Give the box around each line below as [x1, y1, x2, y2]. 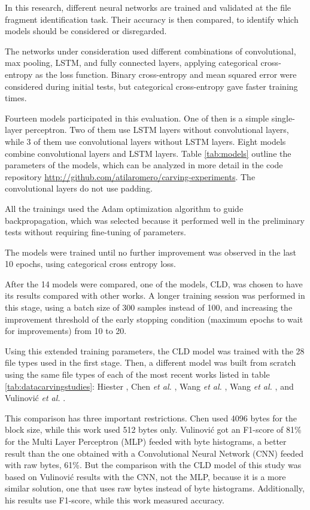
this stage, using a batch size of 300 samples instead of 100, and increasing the [5, 301, 293, 314]
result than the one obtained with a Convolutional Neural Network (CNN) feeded [5, 447, 304, 459]
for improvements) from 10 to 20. [5, 324, 127, 337]
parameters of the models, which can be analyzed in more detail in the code [5, 159, 283, 171]
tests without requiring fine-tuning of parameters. [5, 226, 186, 238]
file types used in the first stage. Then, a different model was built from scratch [5, 356, 296, 369]
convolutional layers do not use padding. [5, 182, 153, 195]
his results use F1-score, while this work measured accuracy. [5, 493, 224, 506]
